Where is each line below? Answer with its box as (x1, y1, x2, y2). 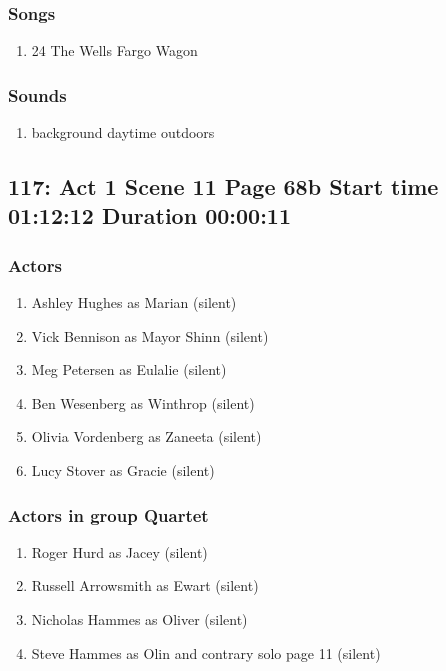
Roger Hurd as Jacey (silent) (31, 541, 208, 562)
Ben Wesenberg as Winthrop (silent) (31, 392, 255, 413)
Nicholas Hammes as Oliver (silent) (31, 608, 248, 629)
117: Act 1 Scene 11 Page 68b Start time (8, 171, 439, 202)
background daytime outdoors (31, 122, 215, 143)
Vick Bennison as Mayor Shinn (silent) (31, 325, 269, 346)
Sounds (8, 82, 67, 107)
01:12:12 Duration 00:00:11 (8, 200, 291, 231)
